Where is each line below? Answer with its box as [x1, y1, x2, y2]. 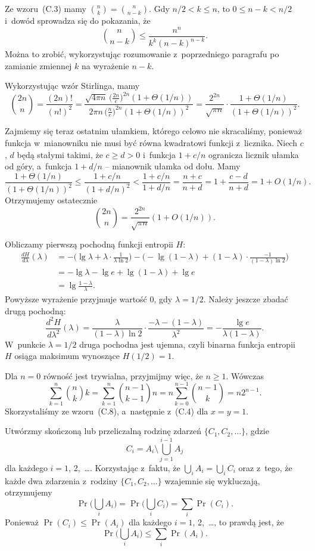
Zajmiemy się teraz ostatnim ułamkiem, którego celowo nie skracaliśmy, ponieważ [5, 125, 302, 137]
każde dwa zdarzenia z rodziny [5, 474, 118, 487]
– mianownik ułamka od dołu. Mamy [105, 160, 241, 172]
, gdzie [245, 425, 269, 437]
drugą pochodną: [5, 304, 66, 317]
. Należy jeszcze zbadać [203, 292, 288, 305]
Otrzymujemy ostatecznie [5, 194, 98, 206]
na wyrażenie [82, 59, 129, 72]
